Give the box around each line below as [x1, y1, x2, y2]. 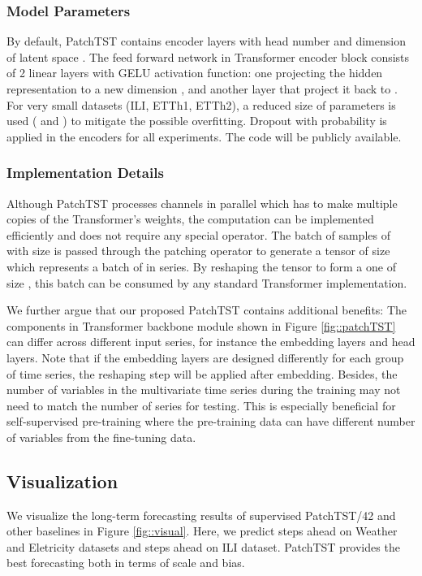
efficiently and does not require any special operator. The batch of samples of [6, 226, 390, 243]
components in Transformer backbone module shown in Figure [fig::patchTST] [6, 317, 396, 334]
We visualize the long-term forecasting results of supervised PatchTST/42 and [6, 506, 396, 523]
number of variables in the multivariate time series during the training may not [6, 381, 401, 398]
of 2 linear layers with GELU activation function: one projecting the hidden [6, 64, 383, 81]
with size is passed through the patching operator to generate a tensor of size [6, 242, 390, 259]
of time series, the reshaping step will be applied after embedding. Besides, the [6, 365, 398, 382]
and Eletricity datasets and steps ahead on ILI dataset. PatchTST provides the [6, 538, 400, 555]
